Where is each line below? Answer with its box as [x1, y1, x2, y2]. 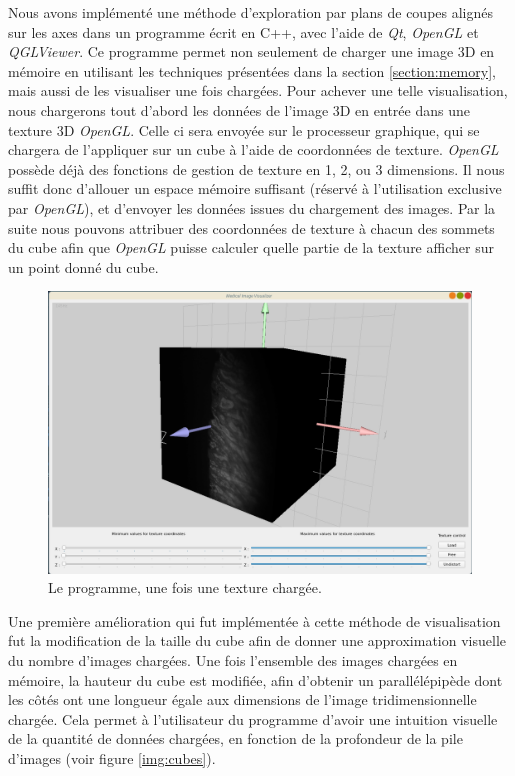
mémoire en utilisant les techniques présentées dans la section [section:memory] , [8, 60, 496, 81]
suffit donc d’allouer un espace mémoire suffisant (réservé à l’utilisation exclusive [8, 178, 502, 199]
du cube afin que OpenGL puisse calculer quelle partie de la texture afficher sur [8, 237, 494, 258]
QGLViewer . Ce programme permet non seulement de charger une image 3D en [8, 41, 495, 62]
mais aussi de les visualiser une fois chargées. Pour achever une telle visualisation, [8, 80, 508, 101]
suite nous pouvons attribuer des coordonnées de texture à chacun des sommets [8, 217, 495, 238]
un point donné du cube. [8, 256, 159, 277]
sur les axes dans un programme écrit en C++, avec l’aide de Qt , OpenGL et [8, 21, 479, 42]
